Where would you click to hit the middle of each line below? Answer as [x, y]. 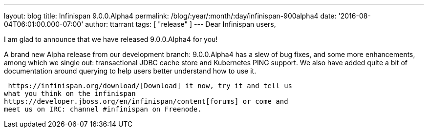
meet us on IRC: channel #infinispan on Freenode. [103, 109]
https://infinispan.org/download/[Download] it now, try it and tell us [150, 86]
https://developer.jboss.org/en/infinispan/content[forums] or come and [146, 101]
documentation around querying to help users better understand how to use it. [130, 71]
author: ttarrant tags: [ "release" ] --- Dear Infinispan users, [181, 24]
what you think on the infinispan [70, 94]
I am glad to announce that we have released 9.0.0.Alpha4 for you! [111, 39]
